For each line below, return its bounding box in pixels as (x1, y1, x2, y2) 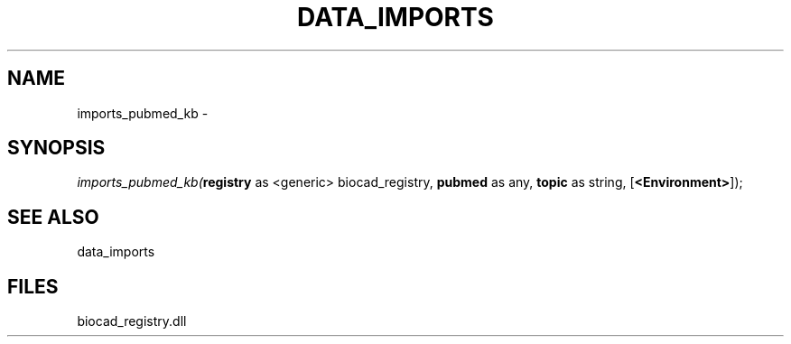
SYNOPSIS (7, 136, 106, 160)
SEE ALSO (7, 205, 99, 228)
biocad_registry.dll (77, 313, 187, 330)
